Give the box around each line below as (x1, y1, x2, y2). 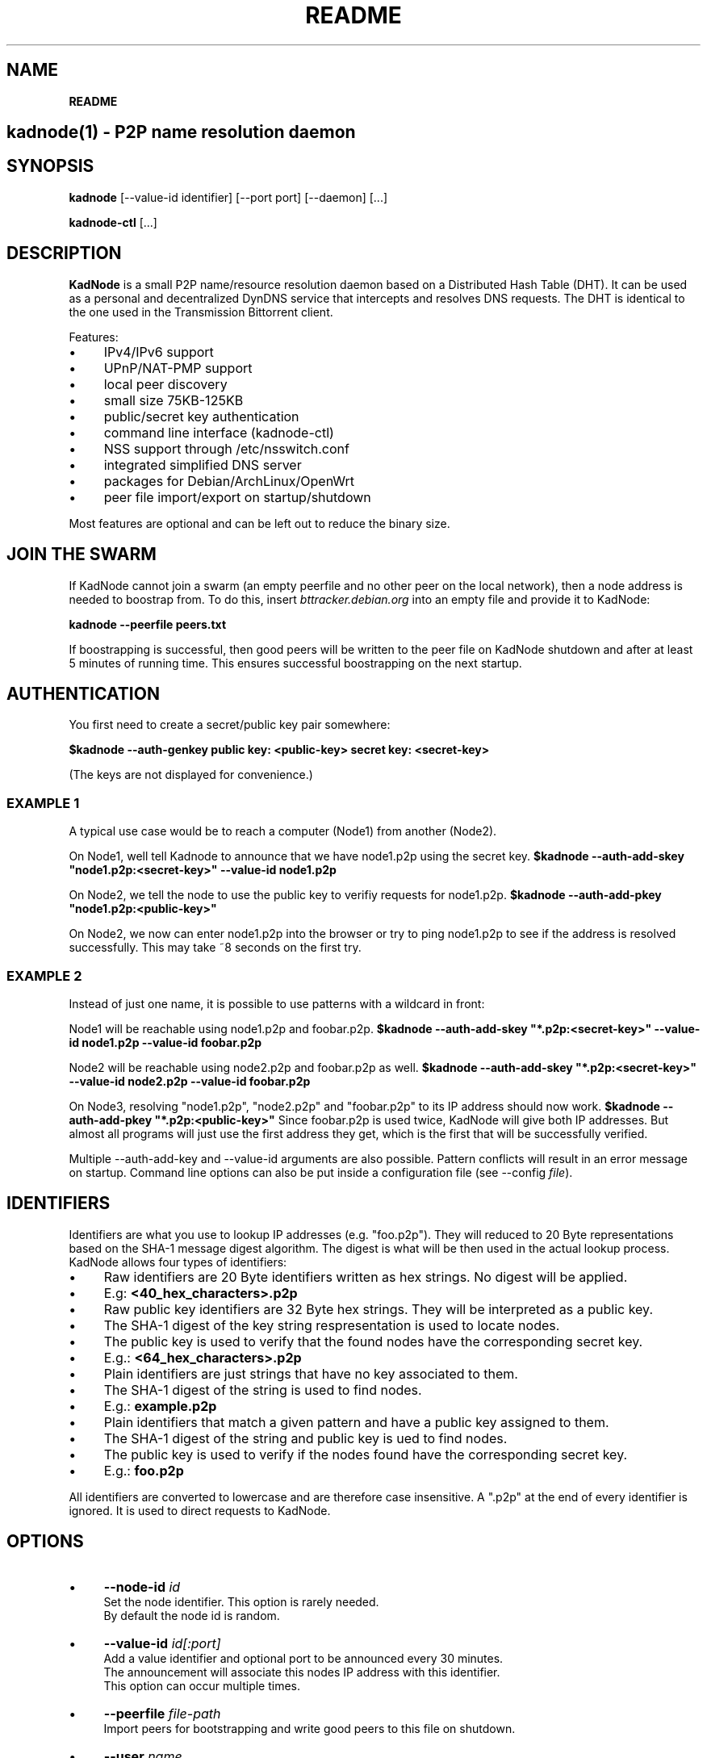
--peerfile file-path (103, 1705, 221, 1722)
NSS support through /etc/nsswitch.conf (103, 440, 349, 457)
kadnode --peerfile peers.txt (69, 617, 227, 631)
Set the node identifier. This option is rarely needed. (103, 1594, 379, 1609)
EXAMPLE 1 (6, 794, 80, 811)
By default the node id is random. (103, 1608, 280, 1622)
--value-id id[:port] (103, 1635, 221, 1651)
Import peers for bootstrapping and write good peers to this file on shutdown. (103, 1721, 516, 1735)
